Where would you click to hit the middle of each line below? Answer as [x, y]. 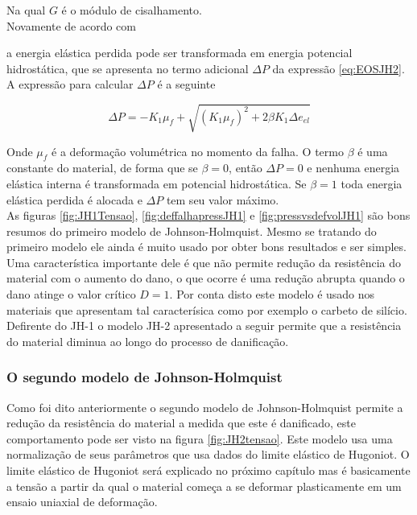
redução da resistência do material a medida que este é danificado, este [181, 423]
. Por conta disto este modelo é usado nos [272, 294]
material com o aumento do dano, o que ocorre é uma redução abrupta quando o [206, 278]
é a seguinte [186, 84]
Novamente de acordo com [71, 25]
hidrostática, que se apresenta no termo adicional [128, 68]
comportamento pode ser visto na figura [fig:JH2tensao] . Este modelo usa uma [200, 438]
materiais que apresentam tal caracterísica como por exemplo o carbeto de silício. [207, 309]
